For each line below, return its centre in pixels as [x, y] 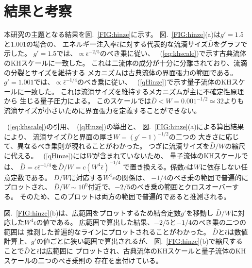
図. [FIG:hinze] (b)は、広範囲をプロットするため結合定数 [92, 212]
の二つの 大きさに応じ [204, 136]
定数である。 [31, 177]
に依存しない [221, 166]
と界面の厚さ [93, 136]
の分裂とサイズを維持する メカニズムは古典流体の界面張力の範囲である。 [121, 72]
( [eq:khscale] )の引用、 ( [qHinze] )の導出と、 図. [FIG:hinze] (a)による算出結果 [126, 126]
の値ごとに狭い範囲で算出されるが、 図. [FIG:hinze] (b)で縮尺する [140, 241]
